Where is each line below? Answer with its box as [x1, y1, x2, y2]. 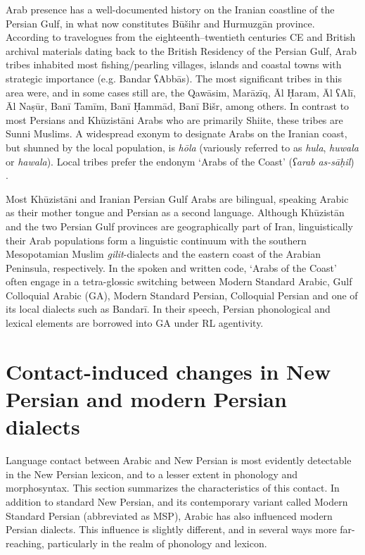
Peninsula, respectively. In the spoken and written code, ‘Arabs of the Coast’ [6, 260, 337, 275]
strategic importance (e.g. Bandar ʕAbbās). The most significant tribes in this [6, 70, 342, 85]
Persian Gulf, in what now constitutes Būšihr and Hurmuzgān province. [6, 15, 315, 30]
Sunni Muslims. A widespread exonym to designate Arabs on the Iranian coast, [6, 126, 347, 141]
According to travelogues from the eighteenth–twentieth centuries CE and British [6, 30, 356, 44]
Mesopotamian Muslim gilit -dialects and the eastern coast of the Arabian [6, 247, 321, 261]
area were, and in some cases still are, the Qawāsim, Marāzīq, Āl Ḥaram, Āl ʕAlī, [6, 85, 356, 99]
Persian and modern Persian [6, 385, 287, 413]
